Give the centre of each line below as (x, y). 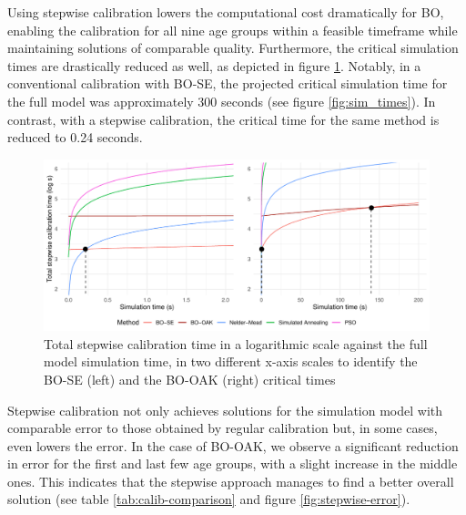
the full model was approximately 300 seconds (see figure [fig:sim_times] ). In (222, 101)
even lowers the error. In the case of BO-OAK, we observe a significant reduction (233, 445)
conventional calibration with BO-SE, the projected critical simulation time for (228, 83)
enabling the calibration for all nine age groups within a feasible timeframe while (233, 30)
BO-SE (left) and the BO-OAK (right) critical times (190, 379)
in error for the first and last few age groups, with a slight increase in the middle (233, 463)
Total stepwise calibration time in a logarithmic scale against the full (236, 343)
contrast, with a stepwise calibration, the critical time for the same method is (223, 119)
